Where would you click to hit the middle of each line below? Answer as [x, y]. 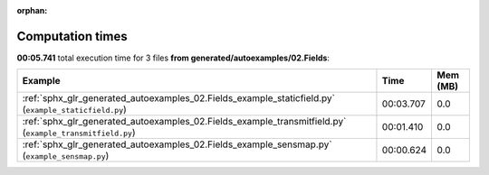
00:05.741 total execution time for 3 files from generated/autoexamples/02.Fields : [173, 58]
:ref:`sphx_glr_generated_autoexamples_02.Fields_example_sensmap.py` [177, 144]
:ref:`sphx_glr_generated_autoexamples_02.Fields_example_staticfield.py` [178, 98]
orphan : [32, 10]
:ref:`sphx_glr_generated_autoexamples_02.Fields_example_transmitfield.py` [184, 122]
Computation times [72, 36]
